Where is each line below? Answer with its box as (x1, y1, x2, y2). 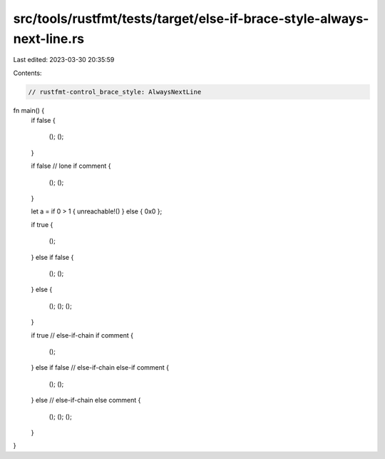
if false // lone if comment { (31, 161, 111, 171)
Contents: (13, 69, 42, 77)
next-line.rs (13, 31, 85, 46)
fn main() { (13, 106, 45, 114)
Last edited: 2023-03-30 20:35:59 (13, 56, 115, 64)
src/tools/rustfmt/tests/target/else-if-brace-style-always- (13, 11, 369, 26)
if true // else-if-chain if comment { (31, 331, 134, 339)
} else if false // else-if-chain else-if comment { (31, 363, 169, 372)
